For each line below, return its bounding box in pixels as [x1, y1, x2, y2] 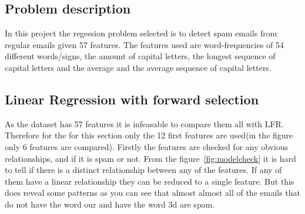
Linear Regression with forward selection [5, 90, 259, 108]
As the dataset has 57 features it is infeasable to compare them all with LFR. [5, 117, 284, 130]
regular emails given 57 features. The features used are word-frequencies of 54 [5, 38, 284, 50]
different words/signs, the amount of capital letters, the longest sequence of [5, 50, 276, 62]
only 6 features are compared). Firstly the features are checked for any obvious [5, 140, 289, 152]
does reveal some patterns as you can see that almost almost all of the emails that [5, 186, 301, 199]
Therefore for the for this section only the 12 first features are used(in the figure [5, 129, 293, 141]
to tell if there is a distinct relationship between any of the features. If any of [5, 164, 282, 176]
